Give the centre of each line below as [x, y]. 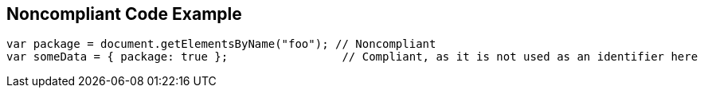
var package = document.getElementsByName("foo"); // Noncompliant [221, 44]
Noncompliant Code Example [124, 14]
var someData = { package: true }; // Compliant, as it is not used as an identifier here [352, 57]
